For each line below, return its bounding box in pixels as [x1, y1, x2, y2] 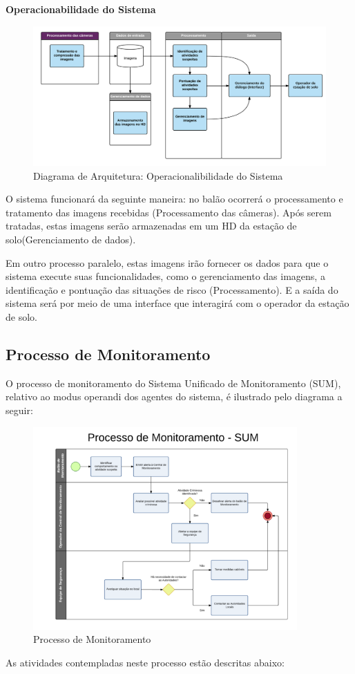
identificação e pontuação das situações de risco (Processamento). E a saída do [6, 282, 338, 297]
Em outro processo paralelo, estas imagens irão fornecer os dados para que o [6, 255, 329, 270]
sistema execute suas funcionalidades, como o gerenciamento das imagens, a [6, 269, 325, 283]
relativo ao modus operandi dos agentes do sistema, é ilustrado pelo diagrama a [6, 389, 343, 404]
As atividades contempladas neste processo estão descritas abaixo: [6, 655, 285, 670]
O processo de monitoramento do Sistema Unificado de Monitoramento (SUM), [6, 375, 341, 390]
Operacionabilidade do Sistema [6, 2, 156, 16]
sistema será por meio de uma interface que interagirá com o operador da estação [6, 296, 349, 310]
